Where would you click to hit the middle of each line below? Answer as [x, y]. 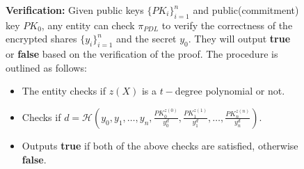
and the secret [146, 39]
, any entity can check [88, 25]
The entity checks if [64, 91]
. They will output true [239, 39]
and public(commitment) [246, 10]
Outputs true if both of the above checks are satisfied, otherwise [160, 145]
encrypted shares [41, 39]
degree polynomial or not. [230, 91]
